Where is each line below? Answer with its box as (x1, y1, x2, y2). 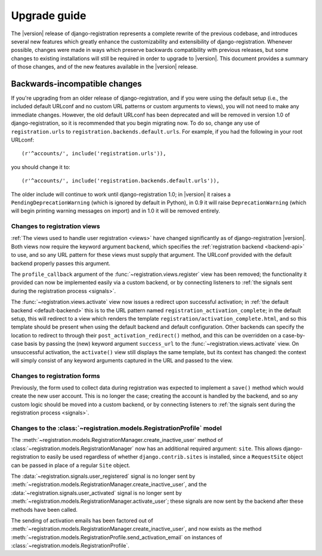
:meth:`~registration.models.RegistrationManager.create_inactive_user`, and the (11, 481, 207, 488)
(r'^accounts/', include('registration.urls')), (21, 150, 166, 157)
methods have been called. (11, 506, 78, 513)
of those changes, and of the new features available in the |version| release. (11, 63, 198, 70)
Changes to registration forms (11, 371, 101, 380)
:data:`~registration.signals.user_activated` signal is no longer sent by (11, 489, 182, 496)
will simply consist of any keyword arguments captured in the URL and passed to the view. (11, 357, 233, 364)
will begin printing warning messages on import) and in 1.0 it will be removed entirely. (11, 207, 221, 214)
